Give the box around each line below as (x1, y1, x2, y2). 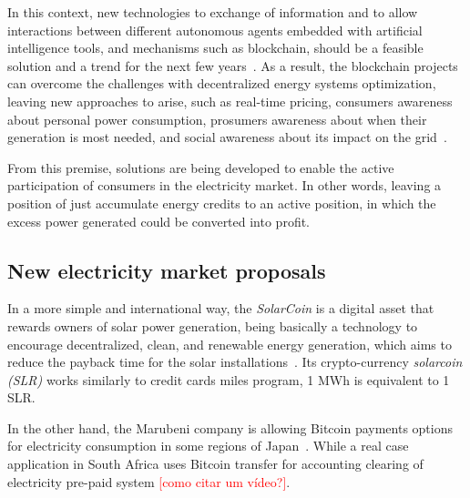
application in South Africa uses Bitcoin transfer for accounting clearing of (7, 454, 424, 473)
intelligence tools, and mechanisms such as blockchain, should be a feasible (7, 38, 424, 57)
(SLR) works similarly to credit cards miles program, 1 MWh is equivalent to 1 (7, 370, 450, 389)
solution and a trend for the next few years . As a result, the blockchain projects (7, 56, 458, 75)
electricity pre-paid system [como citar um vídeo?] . (7, 472, 291, 491)
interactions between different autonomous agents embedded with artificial (7, 20, 423, 39)
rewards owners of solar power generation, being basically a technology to (7, 316, 418, 335)
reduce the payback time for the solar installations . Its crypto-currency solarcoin (7, 352, 463, 371)
